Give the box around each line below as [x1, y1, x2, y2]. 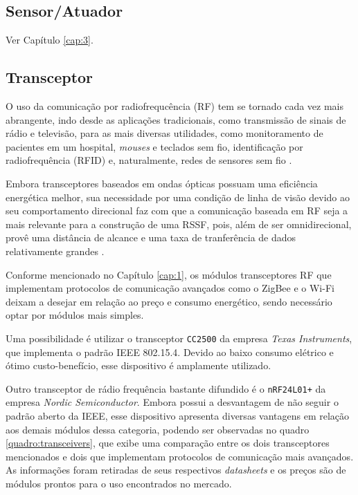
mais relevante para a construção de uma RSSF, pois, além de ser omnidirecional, [6, 216, 352, 231]
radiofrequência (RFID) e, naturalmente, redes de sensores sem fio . [6, 153, 292, 167]
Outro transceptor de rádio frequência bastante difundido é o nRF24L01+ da [6, 381, 326, 395]
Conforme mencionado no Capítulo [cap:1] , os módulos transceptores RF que [6, 267, 332, 281]
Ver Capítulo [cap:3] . [6, 32, 93, 47]
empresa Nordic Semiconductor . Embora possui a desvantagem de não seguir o [6, 395, 339, 409]
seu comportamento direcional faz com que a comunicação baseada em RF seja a [6, 203, 348, 218]
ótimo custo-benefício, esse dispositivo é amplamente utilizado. [6, 358, 271, 373]
